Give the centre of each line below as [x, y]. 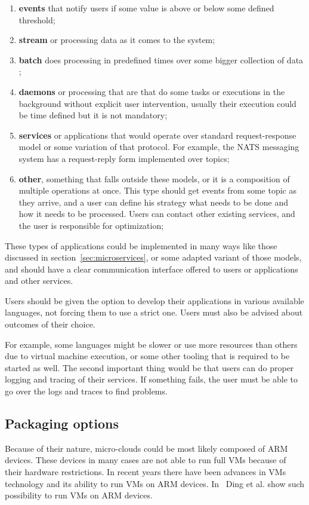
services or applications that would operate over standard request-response [157, 135]
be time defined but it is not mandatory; [93, 115]
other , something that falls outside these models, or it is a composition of [154, 178]
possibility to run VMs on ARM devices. [79, 495]
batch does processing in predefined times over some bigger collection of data [161, 59]
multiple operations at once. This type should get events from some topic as [158, 190]
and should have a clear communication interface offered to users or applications [152, 269]
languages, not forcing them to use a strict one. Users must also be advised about [154, 312]
